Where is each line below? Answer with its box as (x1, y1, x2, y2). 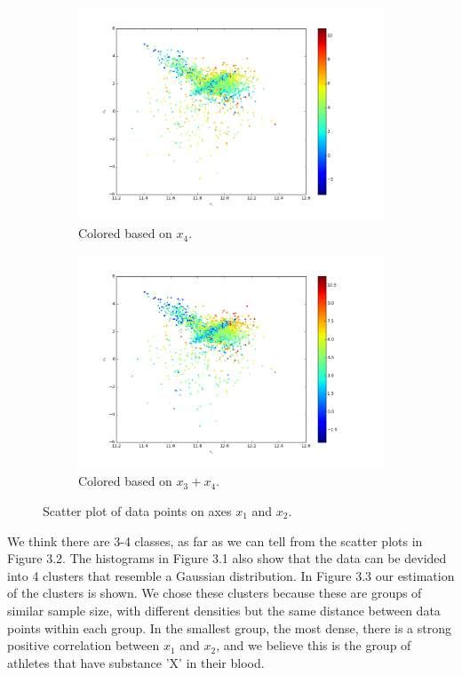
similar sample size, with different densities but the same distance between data (7, 600, 441, 619)
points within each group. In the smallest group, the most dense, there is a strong (7, 618, 452, 637)
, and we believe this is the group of (216, 636, 411, 655)
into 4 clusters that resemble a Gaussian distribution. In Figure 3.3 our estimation (7, 566, 455, 584)
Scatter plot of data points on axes (43, 501, 232, 520)
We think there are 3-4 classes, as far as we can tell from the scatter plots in (7, 531, 423, 550)
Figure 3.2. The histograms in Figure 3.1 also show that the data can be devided (7, 549, 447, 568)
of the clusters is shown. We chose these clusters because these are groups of (7, 584, 422, 602)
